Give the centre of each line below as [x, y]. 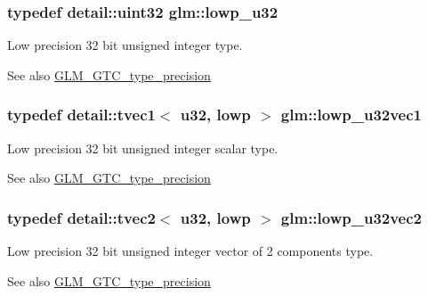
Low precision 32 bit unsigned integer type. [125, 45]
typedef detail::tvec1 [81, 115]
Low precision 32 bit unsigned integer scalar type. [143, 148]
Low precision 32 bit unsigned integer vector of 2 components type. [190, 251]
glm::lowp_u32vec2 [351, 217]
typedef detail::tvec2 [81, 217]
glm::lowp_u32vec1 [351, 115]
